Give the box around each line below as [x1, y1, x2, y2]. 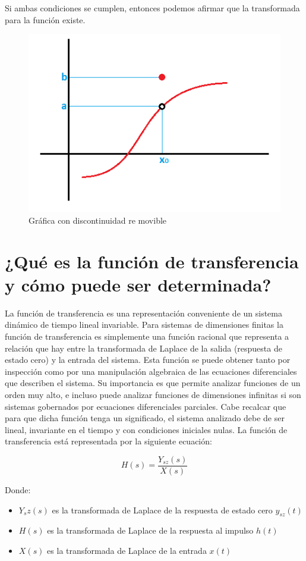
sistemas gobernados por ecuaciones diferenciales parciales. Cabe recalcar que [5, 400, 286, 412]
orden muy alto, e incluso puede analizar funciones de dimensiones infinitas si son [5, 388, 301, 400]
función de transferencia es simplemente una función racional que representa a [5, 330, 289, 342]
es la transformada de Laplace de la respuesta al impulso [47, 524, 254, 537]
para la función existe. [5, 13, 86, 26]
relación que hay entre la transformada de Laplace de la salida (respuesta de [5, 341, 282, 354]
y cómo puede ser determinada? [5, 272, 272, 296]
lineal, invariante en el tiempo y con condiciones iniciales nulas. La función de [5, 423, 288, 435]
